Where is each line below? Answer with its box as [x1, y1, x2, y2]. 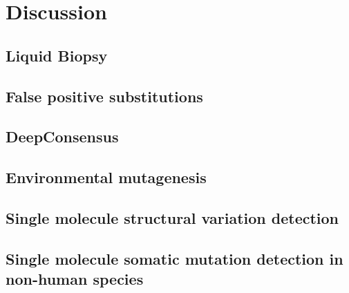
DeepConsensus [6, 126, 119, 147]
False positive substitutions [6, 85, 203, 106]
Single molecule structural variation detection [6, 207, 339, 228]
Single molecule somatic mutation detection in [6, 247, 343, 269]
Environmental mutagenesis [6, 167, 207, 188]
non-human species [6, 268, 144, 290]
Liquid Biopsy [6, 44, 108, 66]
